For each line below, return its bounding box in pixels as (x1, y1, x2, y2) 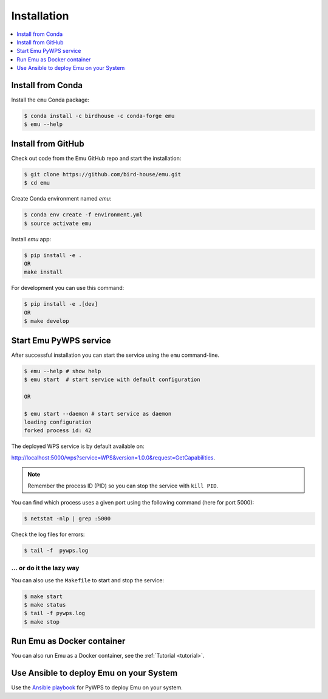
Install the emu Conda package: (11, 96, 90, 103)
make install (24, 269, 63, 276)
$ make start (24, 593, 63, 600)
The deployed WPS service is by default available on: (11, 442, 145, 450)
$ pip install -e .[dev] (24, 301, 98, 308)
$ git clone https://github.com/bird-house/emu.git (24, 171, 182, 177)
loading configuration (24, 418, 92, 425)
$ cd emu (24, 179, 50, 187)
